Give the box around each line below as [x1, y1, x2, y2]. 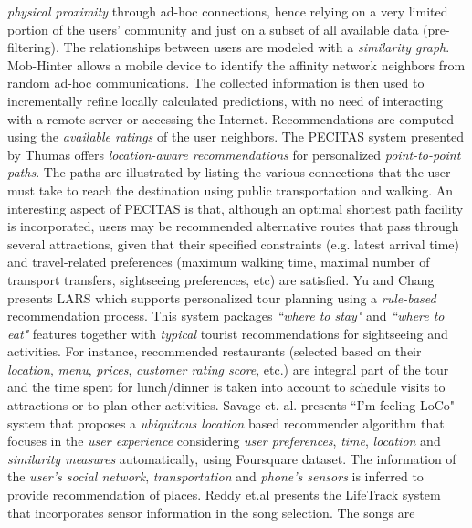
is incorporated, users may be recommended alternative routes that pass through [7, 216, 459, 236]
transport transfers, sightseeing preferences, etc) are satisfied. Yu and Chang [7, 269, 435, 289]
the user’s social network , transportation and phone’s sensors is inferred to [7, 467, 424, 486]
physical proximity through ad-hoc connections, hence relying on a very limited [7, 2, 448, 20]
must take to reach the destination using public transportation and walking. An [7, 180, 454, 199]
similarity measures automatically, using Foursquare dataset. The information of [7, 449, 456, 468]
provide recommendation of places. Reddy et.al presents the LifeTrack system [7, 485, 441, 504]
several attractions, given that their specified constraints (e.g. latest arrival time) [7, 234, 459, 253]
